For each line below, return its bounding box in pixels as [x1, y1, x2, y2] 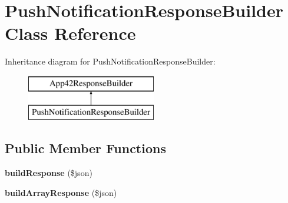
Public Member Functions [5, 139, 166, 157]
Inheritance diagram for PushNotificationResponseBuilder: [5, 55, 216, 67]
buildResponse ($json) [5, 167, 92, 179]
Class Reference [5, 21, 136, 45]
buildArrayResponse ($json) [5, 186, 117, 198]
